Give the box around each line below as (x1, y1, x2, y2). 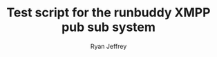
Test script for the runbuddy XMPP (6, 5, 211, 21)
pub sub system (61, 19, 156, 35)
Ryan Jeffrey (90, 42, 127, 50)
